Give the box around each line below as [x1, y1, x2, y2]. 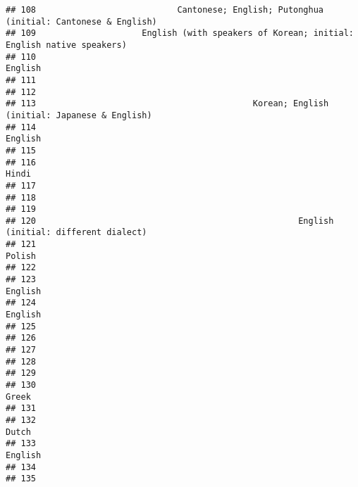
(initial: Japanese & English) [6, 110, 152, 120]
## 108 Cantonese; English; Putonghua [6, 5, 324, 15]
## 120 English [6, 215, 334, 226]
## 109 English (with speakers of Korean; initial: [6, 28, 354, 39]
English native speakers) [6, 39, 127, 50]
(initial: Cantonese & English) [6, 16, 157, 27]
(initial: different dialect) [6, 227, 147, 238]
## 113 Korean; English [6, 99, 329, 109]
